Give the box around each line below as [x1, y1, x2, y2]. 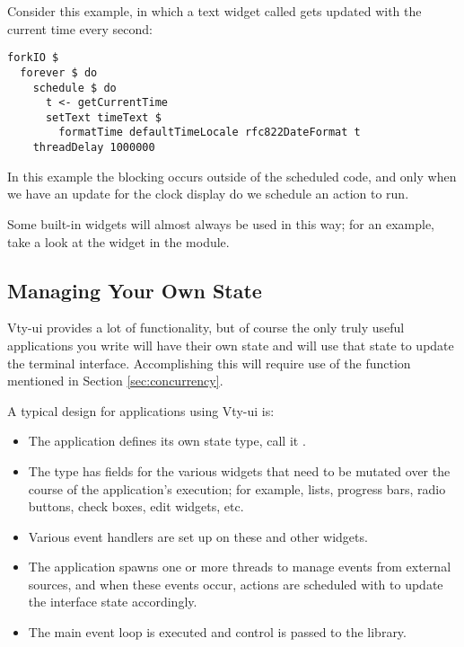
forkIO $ [7, 51, 59, 65]
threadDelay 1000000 [32, 141, 155, 155]
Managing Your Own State [7, 276, 262, 304]
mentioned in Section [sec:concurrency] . [7, 371, 223, 390]
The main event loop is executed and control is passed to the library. [28, 623, 407, 642]
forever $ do [20, 66, 98, 79]
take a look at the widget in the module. [7, 232, 230, 251]
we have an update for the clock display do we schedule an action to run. [7, 184, 409, 203]
